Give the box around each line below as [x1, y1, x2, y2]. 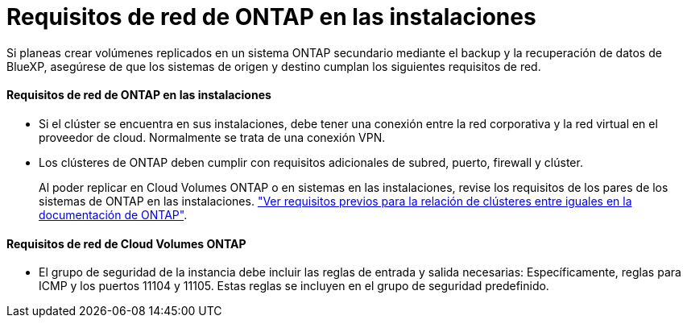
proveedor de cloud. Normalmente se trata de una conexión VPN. [39, 130, 386, 144]
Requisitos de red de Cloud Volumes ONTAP [6, 236, 246, 251]
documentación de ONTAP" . [39, 207, 188, 222]
